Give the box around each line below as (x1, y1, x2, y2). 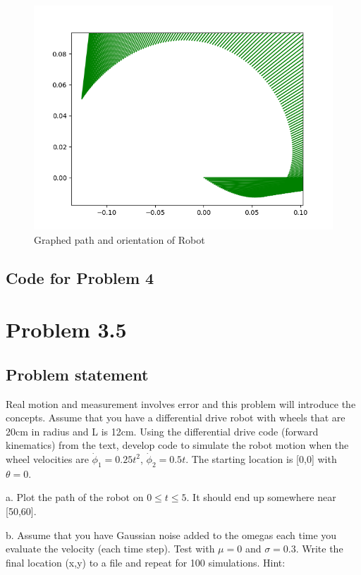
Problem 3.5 (6, 315, 127, 344)
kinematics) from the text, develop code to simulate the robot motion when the (6, 438, 349, 452)
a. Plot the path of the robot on (6, 490, 144, 505)
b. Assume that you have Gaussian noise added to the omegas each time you (6, 527, 337, 542)
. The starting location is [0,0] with (185, 451, 337, 466)
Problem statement (6, 363, 149, 385)
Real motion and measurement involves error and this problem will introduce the (6, 396, 356, 411)
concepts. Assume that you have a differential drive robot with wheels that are (6, 410, 345, 425)
